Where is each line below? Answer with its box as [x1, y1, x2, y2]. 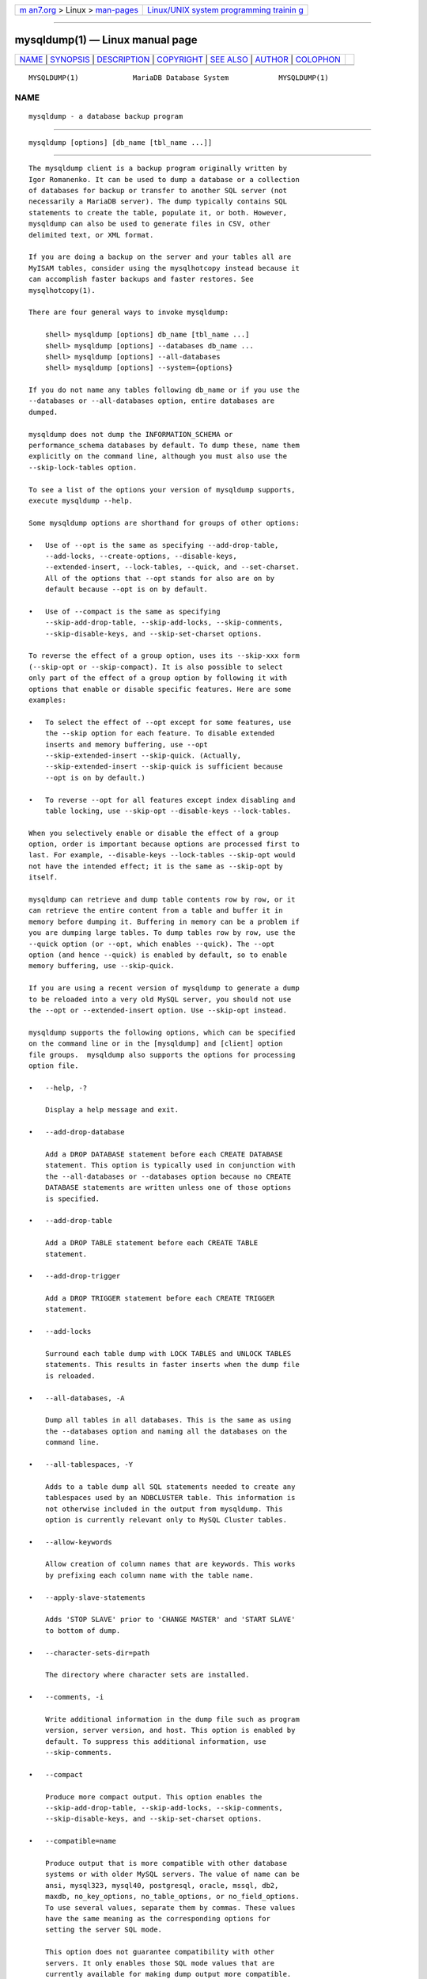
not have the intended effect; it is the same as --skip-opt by [28, 861, 284, 871]
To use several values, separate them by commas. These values [44, 1903, 296, 1912]
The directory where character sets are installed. [44, 1670, 250, 1680]
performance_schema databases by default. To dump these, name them [28, 441, 300, 450]
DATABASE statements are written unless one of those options [44, 1183, 292, 1192]
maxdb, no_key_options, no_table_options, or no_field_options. [44, 1892, 300, 1901]
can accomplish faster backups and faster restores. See [28, 275, 255, 284]
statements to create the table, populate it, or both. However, [28, 208, 288, 217]
